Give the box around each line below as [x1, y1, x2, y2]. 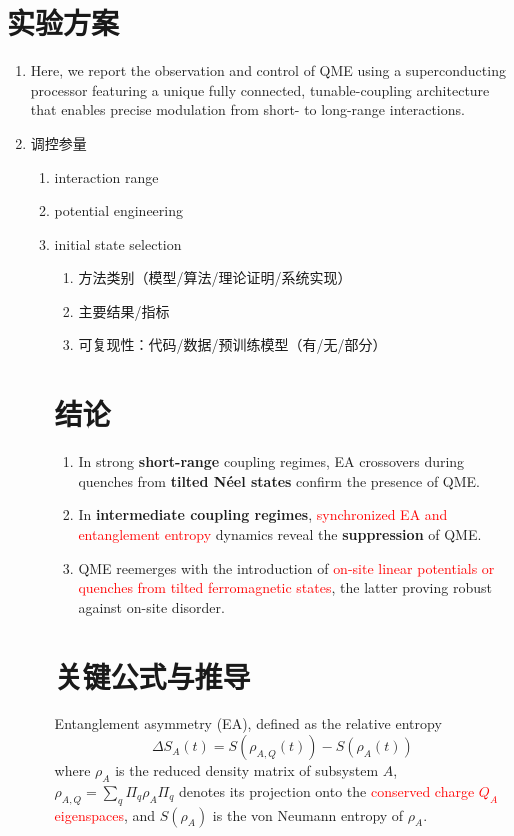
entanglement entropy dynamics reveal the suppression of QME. [78, 523, 482, 544]
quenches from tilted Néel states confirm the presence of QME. [78, 470, 480, 491]
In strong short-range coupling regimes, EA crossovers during [78, 451, 465, 472]
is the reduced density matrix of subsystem [115, 760, 379, 781]
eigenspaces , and [54, 804, 156, 825]
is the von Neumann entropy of [212, 804, 404, 825]
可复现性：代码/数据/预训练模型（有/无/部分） [78, 334, 387, 355]
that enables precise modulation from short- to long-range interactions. [30, 99, 465, 120]
